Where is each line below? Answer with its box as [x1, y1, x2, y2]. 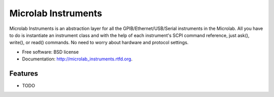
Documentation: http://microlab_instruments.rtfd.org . [22, 56, 133, 62]
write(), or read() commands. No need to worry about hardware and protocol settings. [9, 40, 189, 46]
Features [9, 69, 38, 78]
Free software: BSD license [22, 49, 79, 55]
